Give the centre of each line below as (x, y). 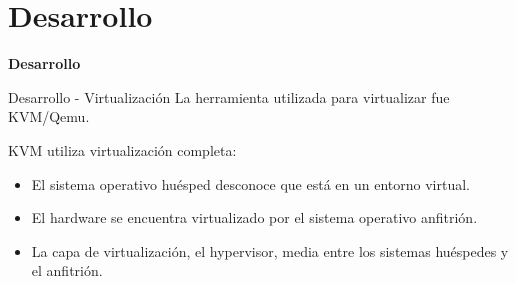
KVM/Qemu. (49, 116)
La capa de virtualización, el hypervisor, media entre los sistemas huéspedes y (270, 250)
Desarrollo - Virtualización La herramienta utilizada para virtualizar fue (229, 96)
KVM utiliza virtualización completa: (122, 149)
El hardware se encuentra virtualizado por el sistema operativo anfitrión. (254, 217)
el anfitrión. (67, 270)
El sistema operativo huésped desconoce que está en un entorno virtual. (250, 183)
